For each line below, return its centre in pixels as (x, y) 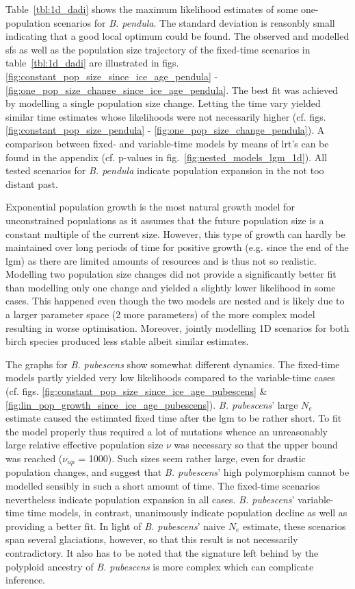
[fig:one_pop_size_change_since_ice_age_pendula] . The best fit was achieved (172, 89)
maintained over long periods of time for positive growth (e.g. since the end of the (177, 247)
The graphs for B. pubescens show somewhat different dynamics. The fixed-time (173, 364)
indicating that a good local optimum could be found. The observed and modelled (177, 36)
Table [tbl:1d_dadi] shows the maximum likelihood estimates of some (152, 9)
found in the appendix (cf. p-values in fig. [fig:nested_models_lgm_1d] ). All (167, 157)
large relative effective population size (84, 445)
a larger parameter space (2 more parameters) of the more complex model (160, 314)
